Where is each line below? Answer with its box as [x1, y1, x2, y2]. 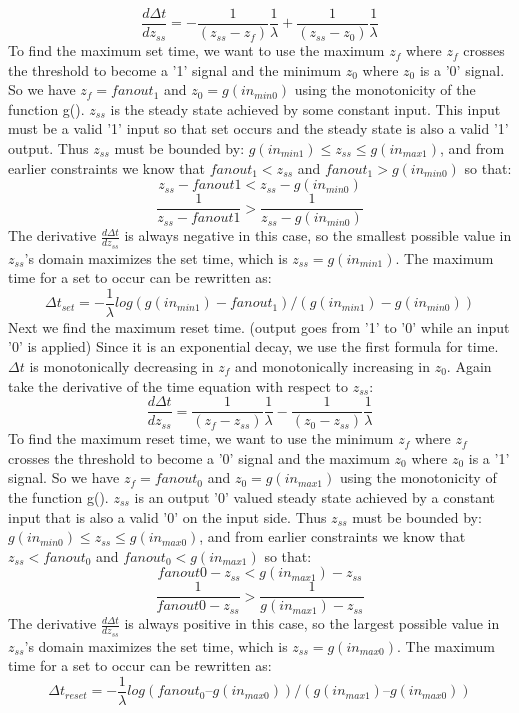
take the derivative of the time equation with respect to [8, 375, 349, 396]
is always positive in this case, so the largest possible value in [124, 613, 500, 634]
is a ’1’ [468, 447, 510, 468]
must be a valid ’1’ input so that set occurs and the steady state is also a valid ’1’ [8, 118, 509, 139]
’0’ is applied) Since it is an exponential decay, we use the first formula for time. [8, 336, 499, 357]
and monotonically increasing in [234, 355, 430, 376]
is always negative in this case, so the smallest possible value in [124, 225, 512, 246]
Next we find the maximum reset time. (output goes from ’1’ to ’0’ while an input [8, 316, 510, 337]
